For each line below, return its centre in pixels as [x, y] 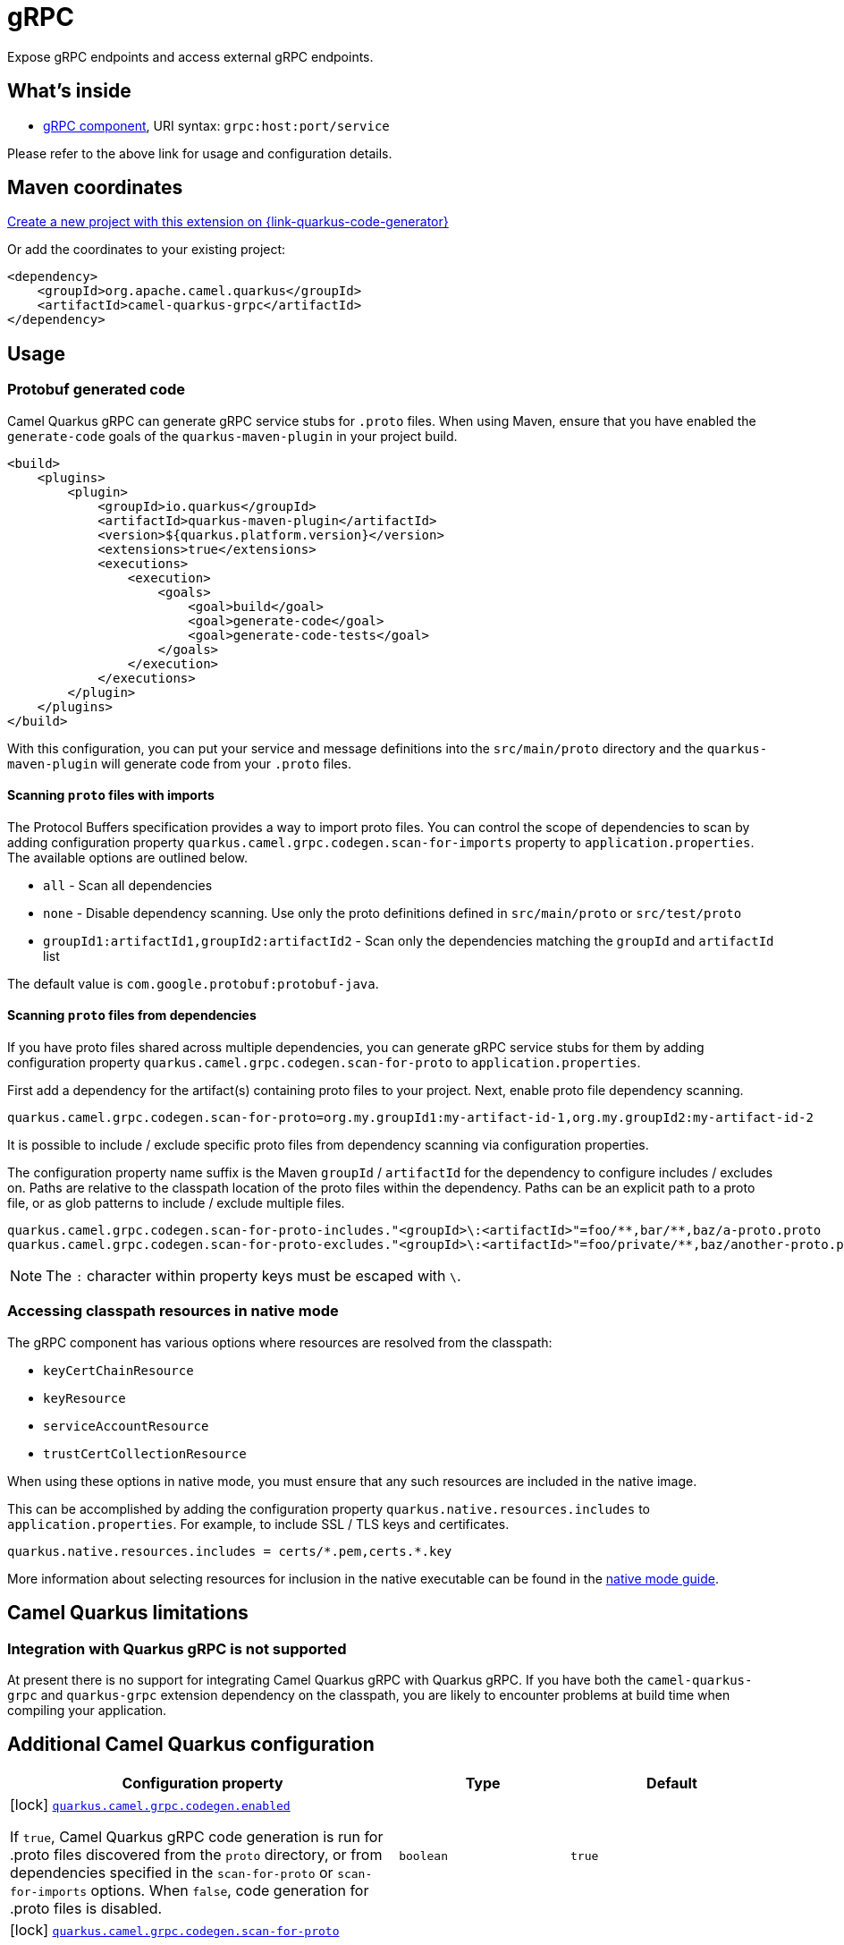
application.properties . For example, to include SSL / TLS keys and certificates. [258, 1524]
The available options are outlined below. [128, 857]
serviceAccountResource [126, 1426]
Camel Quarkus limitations [128, 1613]
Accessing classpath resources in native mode [173, 1311]
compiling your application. [87, 1711]
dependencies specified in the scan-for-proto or [172, 1872]
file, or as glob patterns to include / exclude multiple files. [176, 1203]
